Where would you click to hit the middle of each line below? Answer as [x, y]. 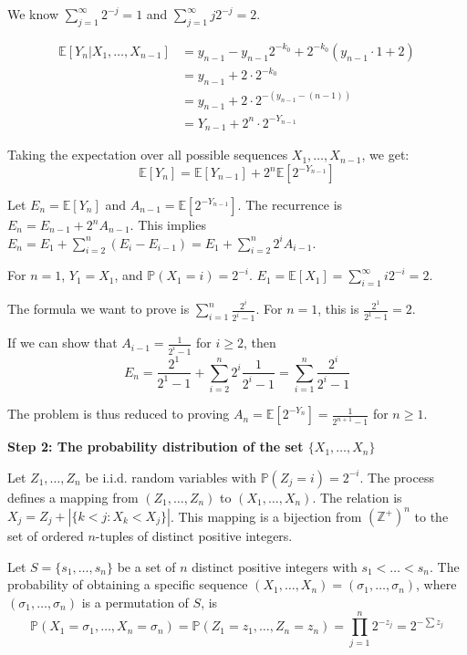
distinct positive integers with [275, 566]
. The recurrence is [290, 204]
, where [436, 584]
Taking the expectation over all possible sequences [148, 155]
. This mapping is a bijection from [266, 515]
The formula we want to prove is [99, 309]
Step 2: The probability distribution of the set [156, 447]
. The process [397, 477]
